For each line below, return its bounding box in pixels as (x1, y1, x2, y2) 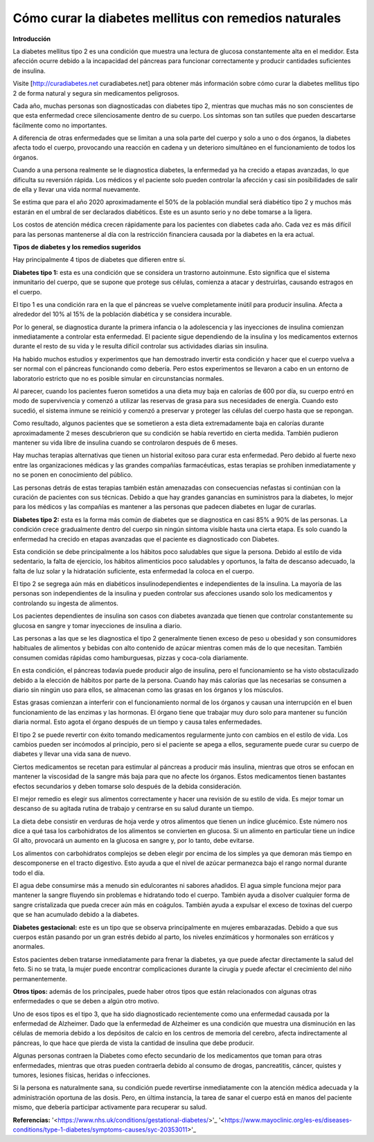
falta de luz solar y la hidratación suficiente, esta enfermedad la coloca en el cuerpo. (12, 566, 254, 575)
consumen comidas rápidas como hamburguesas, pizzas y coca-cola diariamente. (12, 653, 249, 661)
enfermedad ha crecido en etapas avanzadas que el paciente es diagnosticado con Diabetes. (12, 535, 280, 543)
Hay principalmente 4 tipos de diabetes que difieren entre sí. (12, 256, 186, 264)
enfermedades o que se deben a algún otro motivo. (12, 997, 159, 1006)
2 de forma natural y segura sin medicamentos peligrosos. (12, 89, 179, 97)
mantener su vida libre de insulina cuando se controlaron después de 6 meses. (12, 438, 238, 447)
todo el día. (12, 868, 45, 877)
